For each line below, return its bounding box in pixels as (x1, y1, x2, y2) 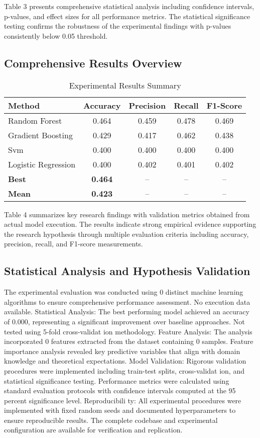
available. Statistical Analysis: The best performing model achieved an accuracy (4, 306, 249, 317)
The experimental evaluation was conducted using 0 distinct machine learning (4, 287, 243, 297)
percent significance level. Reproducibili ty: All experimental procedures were (4, 395, 241, 405)
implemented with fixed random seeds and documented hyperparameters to (4, 405, 236, 415)
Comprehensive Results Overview (4, 55, 182, 70)
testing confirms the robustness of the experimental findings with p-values (4, 21, 231, 31)
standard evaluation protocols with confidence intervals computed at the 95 (4, 385, 236, 396)
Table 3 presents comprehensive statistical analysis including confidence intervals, (4, 1, 254, 11)
